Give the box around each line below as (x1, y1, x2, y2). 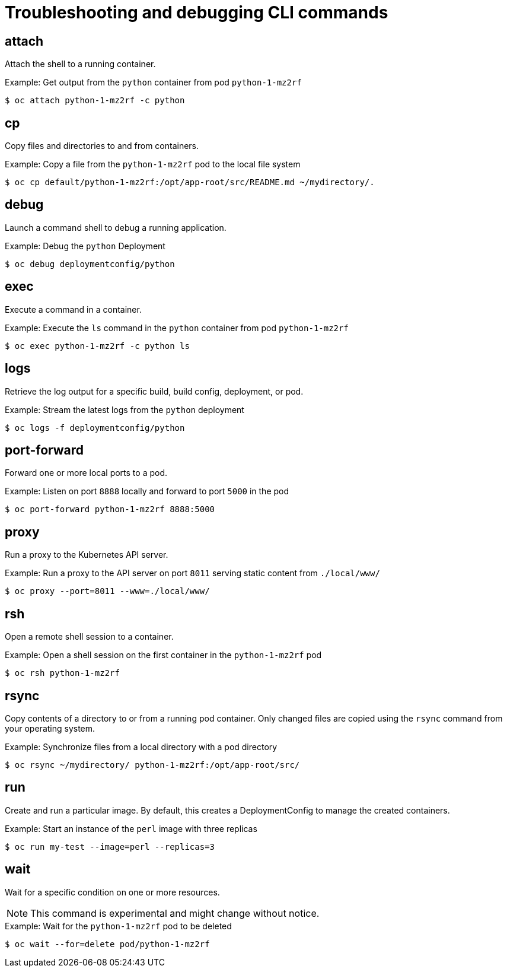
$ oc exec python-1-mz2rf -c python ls (5, 341, 190, 351)
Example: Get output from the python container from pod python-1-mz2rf (5, 77, 302, 88)
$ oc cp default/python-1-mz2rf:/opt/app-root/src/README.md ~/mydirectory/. (5, 177, 375, 188)
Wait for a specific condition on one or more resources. (5, 887, 220, 897)
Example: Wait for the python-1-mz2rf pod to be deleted (5, 920, 232, 931)
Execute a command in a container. (5, 304, 142, 315)
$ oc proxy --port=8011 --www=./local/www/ (5, 586, 210, 596)
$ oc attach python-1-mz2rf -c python (5, 96, 185, 106)
